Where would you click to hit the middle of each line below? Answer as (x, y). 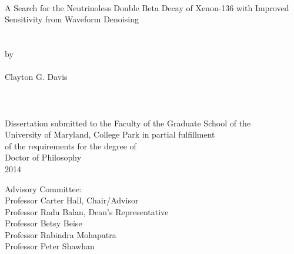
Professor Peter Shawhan (50, 246)
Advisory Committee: (43, 188)
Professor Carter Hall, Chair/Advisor (72, 200)
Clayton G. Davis (36, 77)
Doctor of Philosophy (43, 157)
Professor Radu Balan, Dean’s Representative (87, 211)
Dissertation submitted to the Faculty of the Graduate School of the (128, 123)
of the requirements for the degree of (71, 146)
